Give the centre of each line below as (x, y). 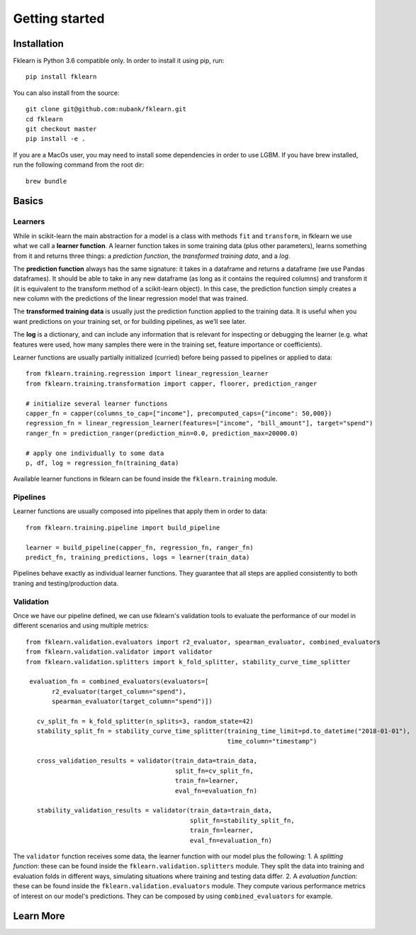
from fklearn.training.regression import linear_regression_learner (147, 374)
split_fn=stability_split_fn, (242, 820)
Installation (38, 44)
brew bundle (46, 181)
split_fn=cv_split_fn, (214, 771)
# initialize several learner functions (97, 403)
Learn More (39, 916)
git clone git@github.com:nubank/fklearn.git (106, 109)
